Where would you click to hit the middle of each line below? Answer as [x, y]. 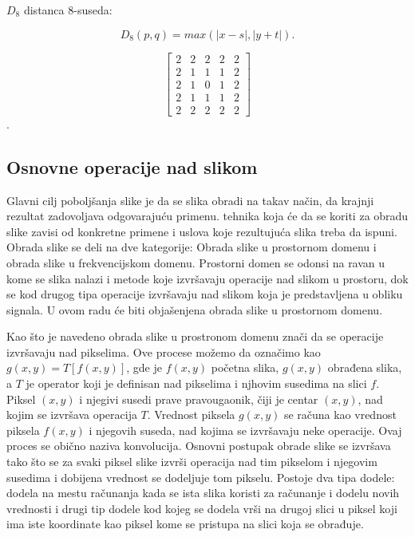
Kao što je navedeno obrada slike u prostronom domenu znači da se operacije [195, 336]
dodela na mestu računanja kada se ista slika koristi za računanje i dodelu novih [203, 493]
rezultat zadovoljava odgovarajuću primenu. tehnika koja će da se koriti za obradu [207, 216]
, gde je [144, 367]
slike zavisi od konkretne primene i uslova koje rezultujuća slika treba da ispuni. [202, 231]
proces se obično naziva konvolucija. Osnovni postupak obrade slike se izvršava [199, 446]
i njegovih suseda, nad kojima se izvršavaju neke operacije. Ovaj [245, 430]
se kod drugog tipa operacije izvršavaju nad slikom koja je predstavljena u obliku [205, 294]
